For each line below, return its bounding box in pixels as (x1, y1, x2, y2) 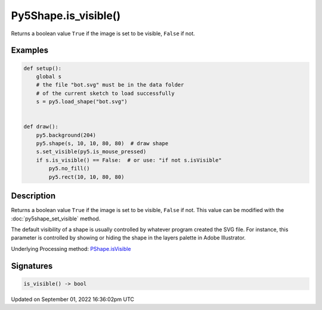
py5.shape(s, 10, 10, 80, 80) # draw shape (36, 140, 169, 147)
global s (36, 73, 62, 80)
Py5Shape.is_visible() (11, 9, 121, 22)
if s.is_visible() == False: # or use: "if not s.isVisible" (36, 156, 222, 164)
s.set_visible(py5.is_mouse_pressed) (36, 148, 147, 155)
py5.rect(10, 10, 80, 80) (48, 173, 125, 180)
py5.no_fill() (48, 165, 90, 172)
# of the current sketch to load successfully (36, 90, 175, 97)
